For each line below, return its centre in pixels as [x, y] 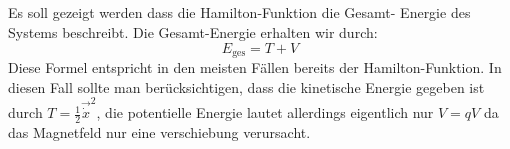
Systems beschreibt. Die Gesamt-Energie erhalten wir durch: [193, 31]
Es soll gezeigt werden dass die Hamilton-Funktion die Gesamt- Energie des [239, 12]
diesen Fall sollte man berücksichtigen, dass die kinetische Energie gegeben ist [246, 86]
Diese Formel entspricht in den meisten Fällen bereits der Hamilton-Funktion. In [255, 67]
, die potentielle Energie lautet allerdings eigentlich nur [265, 112]
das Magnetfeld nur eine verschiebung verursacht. [159, 131]
